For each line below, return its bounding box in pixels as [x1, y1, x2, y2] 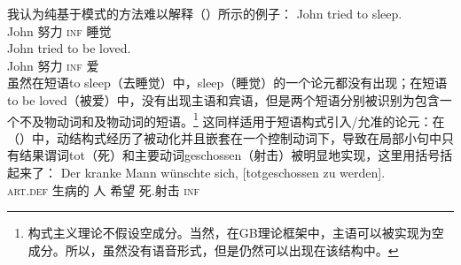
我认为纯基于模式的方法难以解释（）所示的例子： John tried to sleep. [7, 4, 402, 22]
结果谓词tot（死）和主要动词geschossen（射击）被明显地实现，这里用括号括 [19, 146, 453, 164]
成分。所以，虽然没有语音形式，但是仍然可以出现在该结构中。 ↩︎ [27, 240, 399, 259]
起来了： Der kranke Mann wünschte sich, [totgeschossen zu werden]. [7, 163, 386, 181]
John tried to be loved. [7, 39, 131, 57]
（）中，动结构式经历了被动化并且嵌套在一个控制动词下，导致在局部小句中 [7, 128, 441, 147]
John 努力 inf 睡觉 [7, 21, 112, 40]
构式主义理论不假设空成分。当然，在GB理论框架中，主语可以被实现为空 [27, 223, 444, 242]
